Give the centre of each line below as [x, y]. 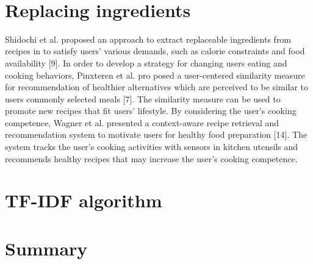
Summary [46, 248]
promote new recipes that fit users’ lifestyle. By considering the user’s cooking [151, 111]
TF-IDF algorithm [84, 200]
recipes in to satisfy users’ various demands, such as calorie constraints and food [155, 51]
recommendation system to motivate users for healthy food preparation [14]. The [156, 134]
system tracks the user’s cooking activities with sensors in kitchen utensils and [152, 147]
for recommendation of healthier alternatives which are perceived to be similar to [157, 87]
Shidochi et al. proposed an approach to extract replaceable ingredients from [148, 39]
